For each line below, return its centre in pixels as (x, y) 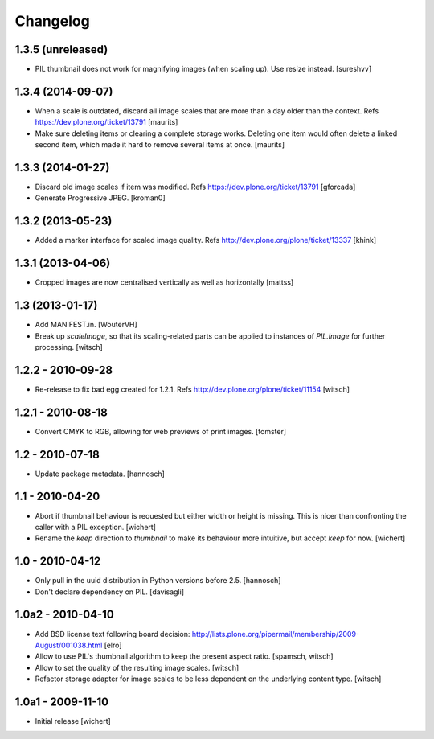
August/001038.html (69, 645)
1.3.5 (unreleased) (61, 49)
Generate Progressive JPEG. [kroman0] (100, 198)
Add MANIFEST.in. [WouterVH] (86, 325)
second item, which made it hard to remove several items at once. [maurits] (160, 145)
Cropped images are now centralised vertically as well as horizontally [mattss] (164, 282)
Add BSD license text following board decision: (113, 634)
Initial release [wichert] (73, 721)
